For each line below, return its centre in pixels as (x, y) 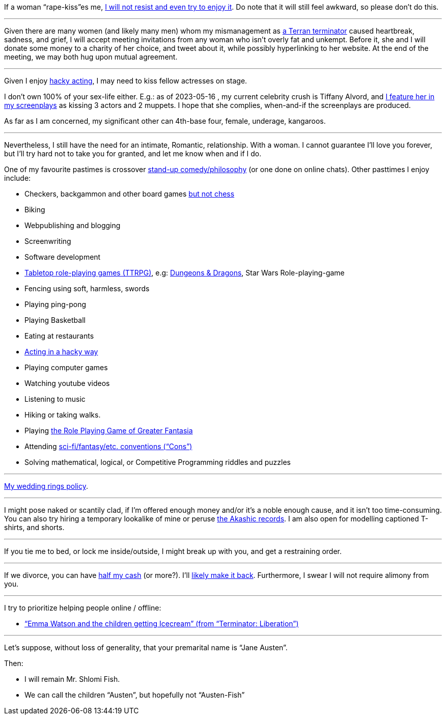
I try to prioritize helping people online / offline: (83, 608)
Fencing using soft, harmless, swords (87, 288)
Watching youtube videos (67, 383)
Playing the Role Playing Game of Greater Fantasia (109, 431)
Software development (63, 257)
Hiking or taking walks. (63, 415)
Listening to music (55, 399)
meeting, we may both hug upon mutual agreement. (91, 57)
